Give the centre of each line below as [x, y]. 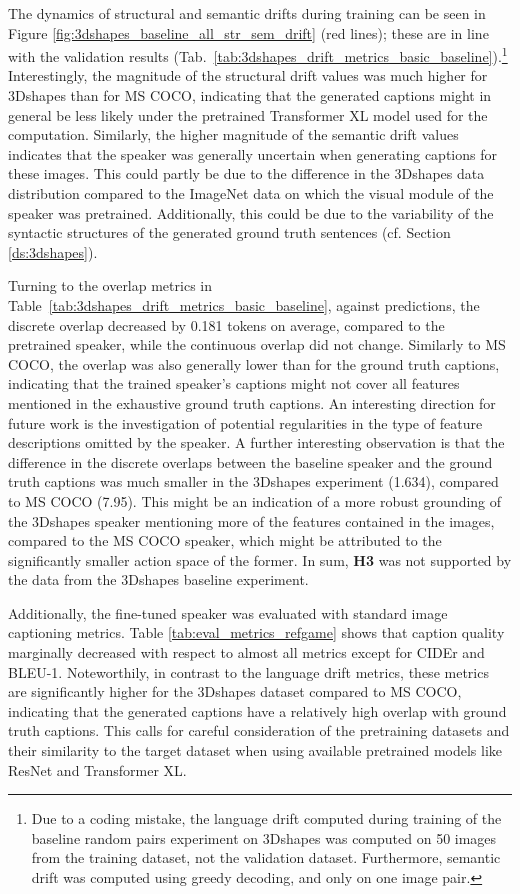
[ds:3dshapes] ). [53, 251]
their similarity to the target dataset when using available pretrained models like [255, 750]
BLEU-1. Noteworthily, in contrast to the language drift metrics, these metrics [248, 671]
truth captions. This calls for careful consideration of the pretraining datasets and [259, 730]
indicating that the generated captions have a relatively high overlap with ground [257, 710]
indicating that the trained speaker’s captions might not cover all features [234, 383]
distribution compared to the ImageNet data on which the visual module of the [251, 193]
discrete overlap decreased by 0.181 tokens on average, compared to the [226, 324]
